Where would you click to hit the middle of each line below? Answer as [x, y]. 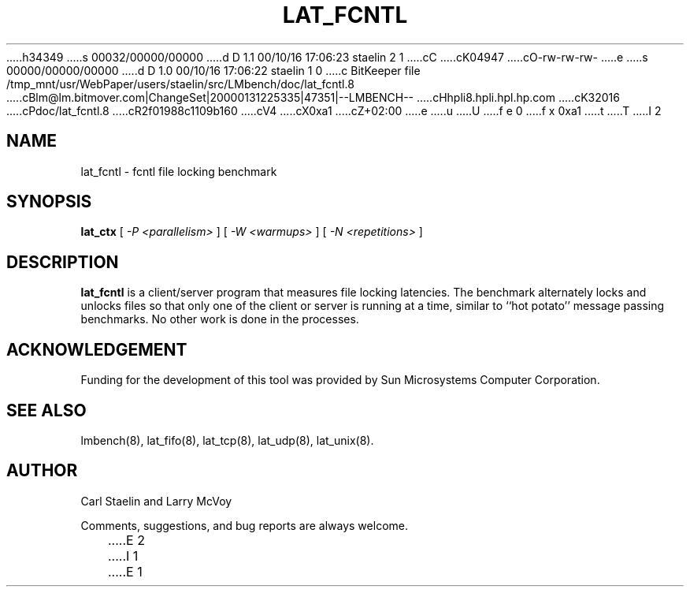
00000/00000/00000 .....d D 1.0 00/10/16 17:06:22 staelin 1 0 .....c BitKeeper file [213, 70]
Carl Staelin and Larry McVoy [156, 501]
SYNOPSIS [49, 202]
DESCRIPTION [63, 262]
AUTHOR [42, 471]
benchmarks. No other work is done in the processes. [220, 319]
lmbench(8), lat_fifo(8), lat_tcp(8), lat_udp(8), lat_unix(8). [227, 440]
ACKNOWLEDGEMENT [97, 349]
